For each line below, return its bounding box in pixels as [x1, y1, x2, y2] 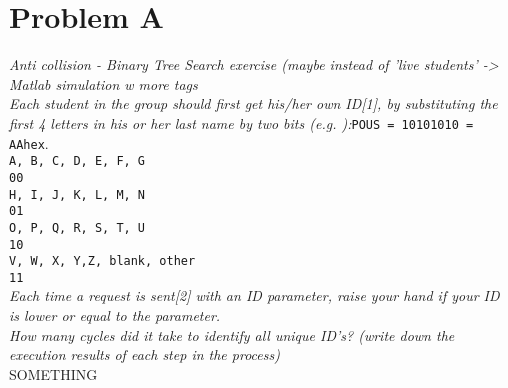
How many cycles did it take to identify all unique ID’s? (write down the [9, 324, 455, 345]
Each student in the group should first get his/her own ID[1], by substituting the [9, 93, 498, 114]
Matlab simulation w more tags [9, 73, 198, 94]
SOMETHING [9, 363, 98, 384]
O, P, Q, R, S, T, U [9, 220, 146, 235]
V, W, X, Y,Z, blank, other [9, 254, 196, 269]
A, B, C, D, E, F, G [9, 154, 146, 169]
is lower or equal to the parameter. [9, 305, 221, 326]
